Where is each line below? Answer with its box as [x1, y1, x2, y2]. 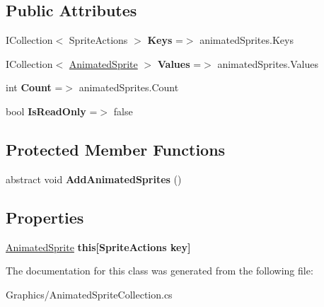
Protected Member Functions [6, 138, 226, 160]
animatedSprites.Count [79, 80, 179, 95]
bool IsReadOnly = [6, 103, 98, 118]
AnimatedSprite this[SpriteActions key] [6, 239, 191, 254]
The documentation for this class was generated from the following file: [6, 263, 313, 278]
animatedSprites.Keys [199, 33, 294, 47]
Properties [6, 206, 84, 228]
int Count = [6, 80, 63, 95]
